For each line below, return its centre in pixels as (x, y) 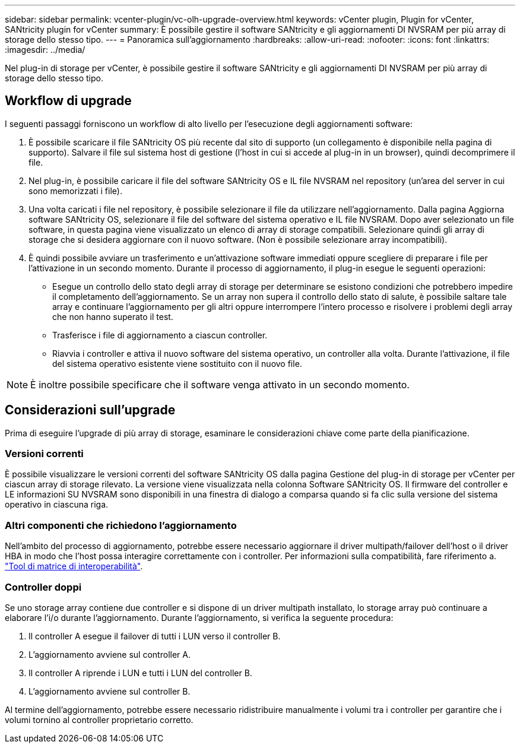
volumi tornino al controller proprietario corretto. (99, 720)
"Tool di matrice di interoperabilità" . (74, 566)
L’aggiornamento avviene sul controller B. (110, 691)
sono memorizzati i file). (75, 191)
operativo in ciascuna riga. (57, 505)
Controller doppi (43, 587)
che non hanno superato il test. (113, 316)
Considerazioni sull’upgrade (90, 410)
